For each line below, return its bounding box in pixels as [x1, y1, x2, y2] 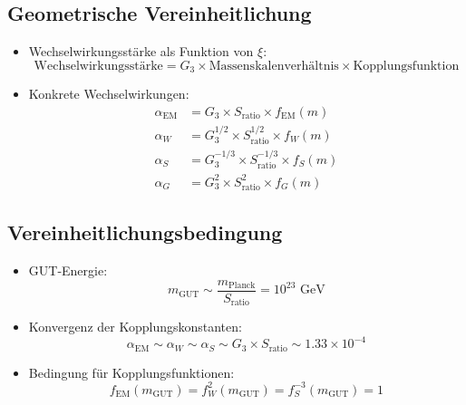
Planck [228, 281, 256, 291]
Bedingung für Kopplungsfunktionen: [28, 362, 235, 381]
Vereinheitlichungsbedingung [7, 218, 283, 246]
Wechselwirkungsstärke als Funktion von [28, 42, 254, 61]
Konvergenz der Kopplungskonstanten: [28, 317, 242, 336]
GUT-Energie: [28, 261, 108, 280]
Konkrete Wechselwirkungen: [28, 84, 189, 103]
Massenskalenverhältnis [209, 59, 339, 72]
